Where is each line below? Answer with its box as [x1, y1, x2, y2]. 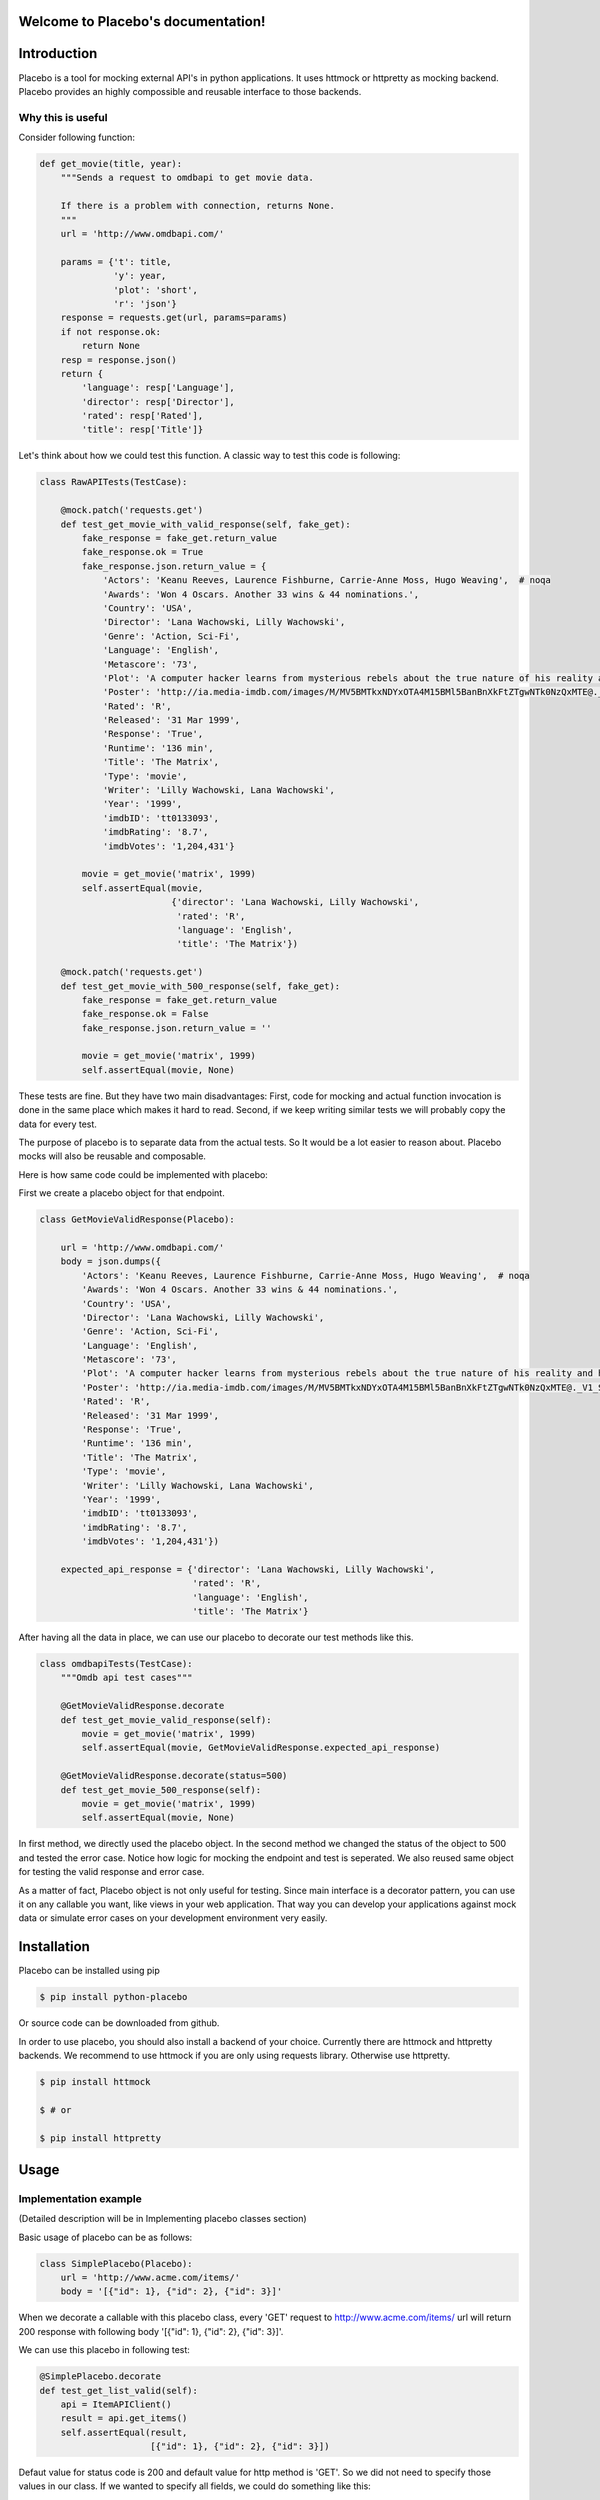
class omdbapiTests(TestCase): [39, 1658, 194, 1670]
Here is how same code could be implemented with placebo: [18, 1168, 269, 1180]
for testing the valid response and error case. [18, 1866, 205, 1878]
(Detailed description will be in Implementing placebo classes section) [18, 2213, 307, 2225]
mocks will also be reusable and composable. [18, 1150, 207, 1162]
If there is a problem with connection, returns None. [60, 200, 335, 212]
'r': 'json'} [113, 298, 177, 309]
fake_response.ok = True [81, 546, 204, 558]
